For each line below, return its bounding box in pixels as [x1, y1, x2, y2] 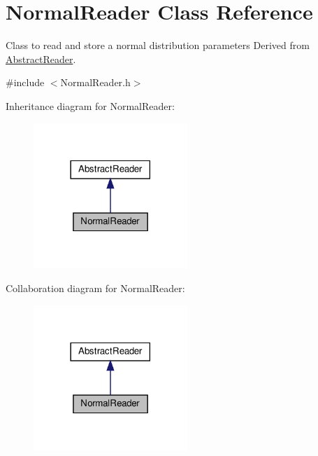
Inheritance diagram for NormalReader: [6, 98, 175, 113]
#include [6, 75, 45, 90]
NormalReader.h [60, 75, 131, 90]
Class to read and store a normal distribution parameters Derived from [6, 38, 310, 53]
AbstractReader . [6, 51, 76, 66]
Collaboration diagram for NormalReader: [6, 280, 185, 295]
